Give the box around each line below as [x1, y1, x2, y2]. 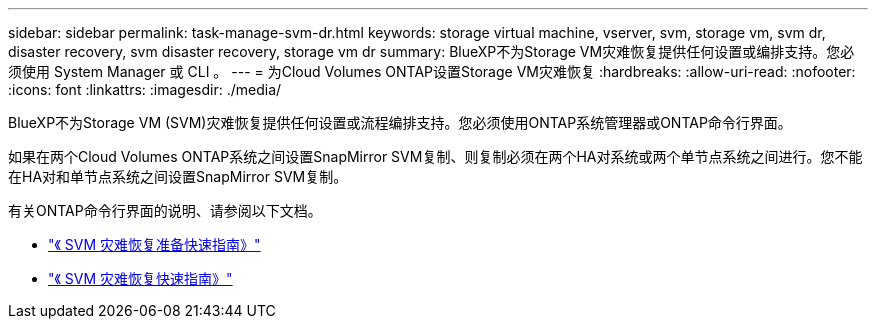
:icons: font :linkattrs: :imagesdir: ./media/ [8, 81, 282, 98]
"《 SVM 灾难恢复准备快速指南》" [48, 236, 261, 253]
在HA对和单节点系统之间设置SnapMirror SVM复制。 [8, 168, 348, 185]
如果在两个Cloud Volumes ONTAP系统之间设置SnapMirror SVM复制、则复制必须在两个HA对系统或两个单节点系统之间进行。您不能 [8, 148, 863, 165]
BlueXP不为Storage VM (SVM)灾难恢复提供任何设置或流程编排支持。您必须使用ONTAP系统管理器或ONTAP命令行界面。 [8, 114, 792, 131]
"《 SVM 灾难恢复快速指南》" [48, 270, 233, 287]
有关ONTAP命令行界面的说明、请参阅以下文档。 [8, 202, 322, 219]
